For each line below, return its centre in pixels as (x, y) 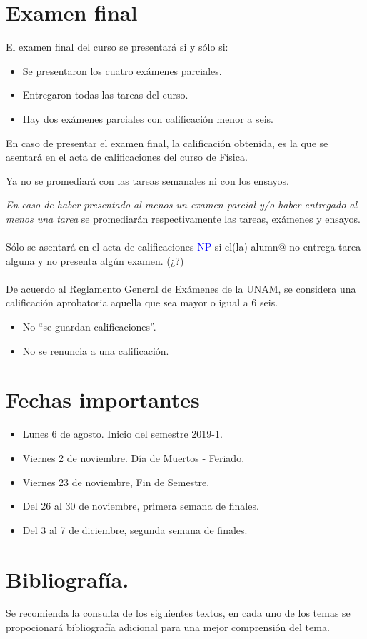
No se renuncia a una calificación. (96, 350)
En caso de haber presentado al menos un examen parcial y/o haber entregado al (182, 205)
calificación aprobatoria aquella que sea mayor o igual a (127, 302)
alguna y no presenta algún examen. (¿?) (95, 260)
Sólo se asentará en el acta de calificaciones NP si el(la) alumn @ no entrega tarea (183, 247)
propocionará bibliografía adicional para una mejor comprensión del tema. (168, 627)
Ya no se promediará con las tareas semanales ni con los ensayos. (147, 180)
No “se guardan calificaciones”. (89, 327)
